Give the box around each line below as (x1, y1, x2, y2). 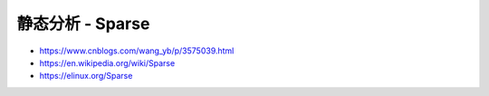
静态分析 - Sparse (16, 14, 150, 34)
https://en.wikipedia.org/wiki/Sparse (39, 57, 176, 68)
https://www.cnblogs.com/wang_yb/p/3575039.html (39, 45, 235, 56)
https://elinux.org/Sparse (39, 71, 133, 82)
